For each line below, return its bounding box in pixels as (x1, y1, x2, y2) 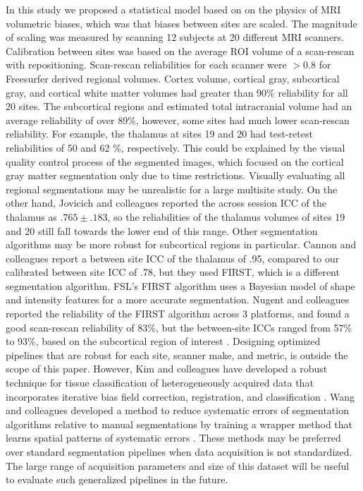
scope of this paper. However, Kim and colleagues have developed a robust (6, 361, 328, 376)
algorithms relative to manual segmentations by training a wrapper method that (6, 416, 353, 431)
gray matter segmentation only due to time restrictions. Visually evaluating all (6, 168, 345, 183)
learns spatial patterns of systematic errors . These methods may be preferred (6, 430, 341, 445)
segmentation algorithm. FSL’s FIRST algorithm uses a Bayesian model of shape (6, 278, 355, 293)
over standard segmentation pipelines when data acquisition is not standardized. (6, 444, 352, 459)
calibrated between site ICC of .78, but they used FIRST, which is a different (6, 265, 340, 279)
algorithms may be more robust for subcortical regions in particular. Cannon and (6, 237, 357, 252)
